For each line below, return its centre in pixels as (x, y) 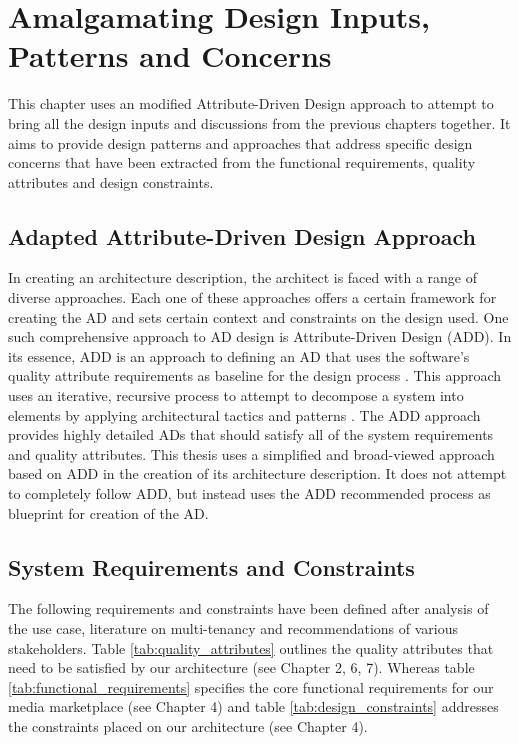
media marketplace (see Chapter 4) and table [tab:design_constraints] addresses (253, 706)
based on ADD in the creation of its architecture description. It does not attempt (257, 473)
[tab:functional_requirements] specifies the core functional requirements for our (251, 686)
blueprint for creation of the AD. (108, 512)
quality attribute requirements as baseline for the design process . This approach (255, 375)
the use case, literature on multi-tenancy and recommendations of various (233, 628)
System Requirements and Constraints (211, 566)
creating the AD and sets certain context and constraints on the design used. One (258, 316)
